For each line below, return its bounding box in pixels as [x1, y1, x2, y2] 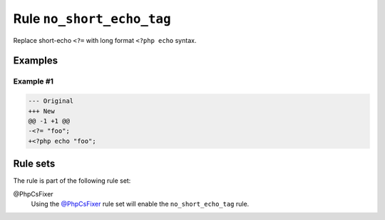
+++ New [28, 107, 55, 115]
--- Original [28, 97, 74, 105]
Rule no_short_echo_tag [13, 11, 171, 26]
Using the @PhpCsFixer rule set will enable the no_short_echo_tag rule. [31, 199, 250, 208]
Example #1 [13, 76, 53, 86]
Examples [13, 54, 58, 67]
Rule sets [13, 158, 56, 170]
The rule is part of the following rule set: [13, 176, 131, 185]
